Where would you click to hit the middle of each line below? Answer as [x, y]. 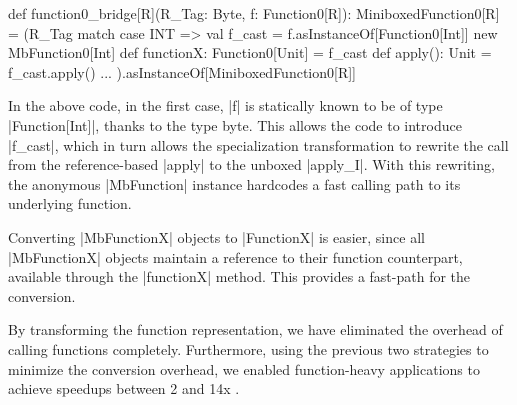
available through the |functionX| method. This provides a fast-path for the [239, 276]
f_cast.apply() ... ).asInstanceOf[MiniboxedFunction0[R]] [182, 71]
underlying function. [70, 203]
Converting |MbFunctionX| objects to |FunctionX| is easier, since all [216, 236]
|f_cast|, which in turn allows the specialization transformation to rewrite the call [258, 144]
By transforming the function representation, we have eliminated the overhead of [255, 329]
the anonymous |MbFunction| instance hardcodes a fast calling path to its [234, 183]
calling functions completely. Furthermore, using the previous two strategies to [248, 348]
